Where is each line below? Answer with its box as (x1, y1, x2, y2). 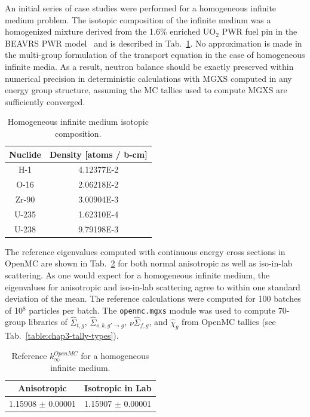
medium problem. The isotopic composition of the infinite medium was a (5, 13, 271, 26)
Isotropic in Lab (84, 382, 152, 394)
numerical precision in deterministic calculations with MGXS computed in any (5, 72, 292, 84)
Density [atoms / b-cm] (49, 148, 148, 160)
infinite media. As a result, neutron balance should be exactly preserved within (5, 60, 294, 72)
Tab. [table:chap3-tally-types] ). (5, 329, 119, 342)
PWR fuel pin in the (222, 25, 297, 38)
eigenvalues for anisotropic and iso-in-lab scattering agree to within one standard (5, 280, 300, 293)
